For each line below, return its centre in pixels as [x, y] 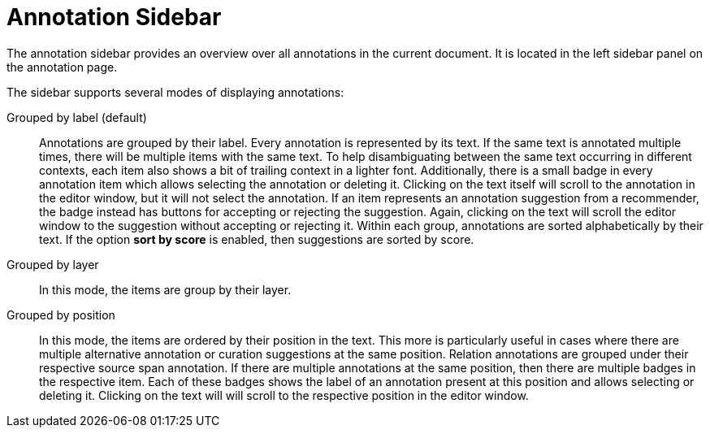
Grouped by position [61, 315]
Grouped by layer [53, 264]
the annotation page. [62, 67]
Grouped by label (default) [77, 117]
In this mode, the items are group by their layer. [165, 289]
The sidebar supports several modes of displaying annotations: [175, 92]
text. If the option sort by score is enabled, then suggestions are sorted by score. [257, 239]
